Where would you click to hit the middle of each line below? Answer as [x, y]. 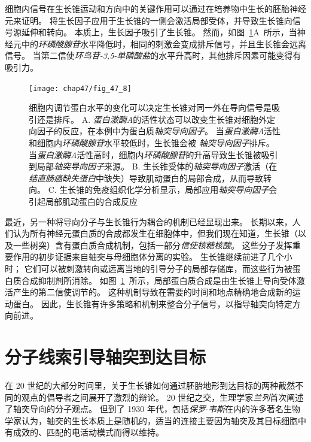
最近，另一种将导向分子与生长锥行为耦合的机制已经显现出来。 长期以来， [149, 221]
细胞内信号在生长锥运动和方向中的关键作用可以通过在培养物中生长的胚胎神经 [155, 8]
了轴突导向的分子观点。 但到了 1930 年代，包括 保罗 [105, 409]
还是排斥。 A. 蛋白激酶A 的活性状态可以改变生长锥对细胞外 [152, 119]
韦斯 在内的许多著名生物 [254, 409]
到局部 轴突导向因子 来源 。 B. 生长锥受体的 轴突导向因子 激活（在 [153, 166]
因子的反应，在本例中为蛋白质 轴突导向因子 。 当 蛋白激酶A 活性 [159, 131]
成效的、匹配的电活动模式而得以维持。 [88, 432]
